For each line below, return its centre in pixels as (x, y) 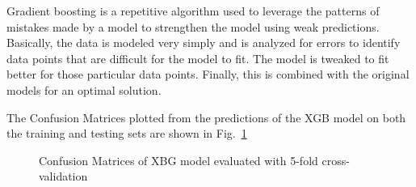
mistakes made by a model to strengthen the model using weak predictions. (193, 26)
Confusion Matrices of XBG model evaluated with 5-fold (179, 160)
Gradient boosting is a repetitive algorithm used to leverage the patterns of (193, 11)
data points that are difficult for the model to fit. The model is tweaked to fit (198, 58)
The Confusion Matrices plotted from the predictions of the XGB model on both (206, 117)
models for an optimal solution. (84, 89)
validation (63, 176)
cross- (336, 160)
